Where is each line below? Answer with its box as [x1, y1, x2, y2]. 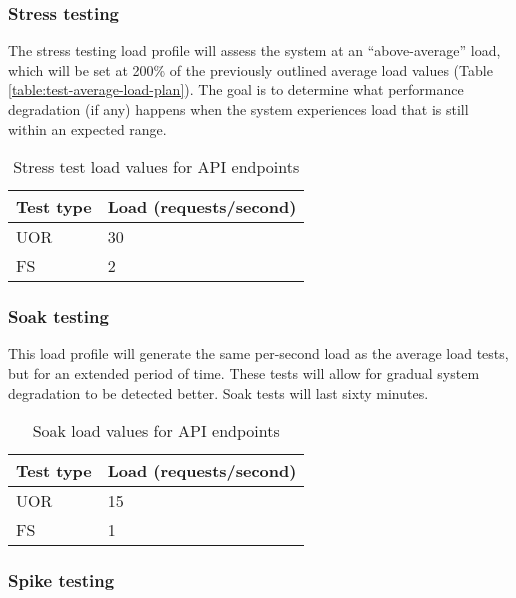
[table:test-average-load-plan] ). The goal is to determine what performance [8, 79, 464, 100]
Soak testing [8, 304, 109, 329]
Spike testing [8, 568, 115, 593]
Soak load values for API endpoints [32, 419, 280, 443]
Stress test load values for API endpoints [13, 155, 300, 179]
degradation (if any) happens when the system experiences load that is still [8, 99, 469, 119]
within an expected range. [8, 118, 167, 139]
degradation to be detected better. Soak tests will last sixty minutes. [8, 382, 429, 403]
